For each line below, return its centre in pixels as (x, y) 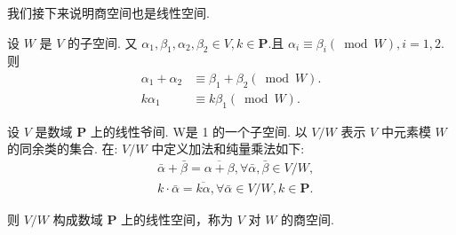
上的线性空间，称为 (177, 219)
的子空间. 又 (103, 42)
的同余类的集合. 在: (63, 149)
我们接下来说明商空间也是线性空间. (108, 12)
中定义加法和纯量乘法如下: (228, 149)
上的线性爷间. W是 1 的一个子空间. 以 (199, 131)
